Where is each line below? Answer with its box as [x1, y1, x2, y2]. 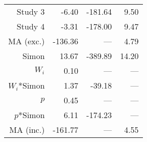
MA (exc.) [8, 35, 45, 47]
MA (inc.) [9, 124, 45, 135]
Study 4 [16, 20, 45, 32]
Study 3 [16, 6, 45, 17]
